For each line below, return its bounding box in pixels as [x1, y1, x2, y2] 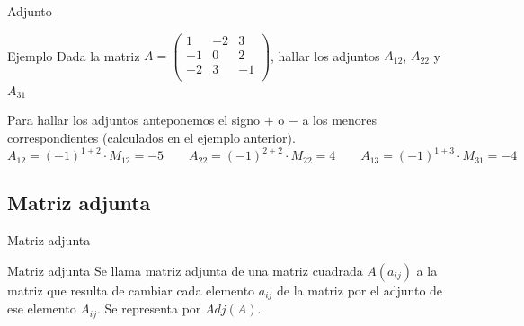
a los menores [302, 110, 377, 129]
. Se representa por [97, 299, 201, 318]
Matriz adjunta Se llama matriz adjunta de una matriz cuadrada [7, 260, 363, 279]
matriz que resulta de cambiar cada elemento [7, 280, 255, 299]
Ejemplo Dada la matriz [7, 46, 140, 65]
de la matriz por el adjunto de [277, 280, 443, 299]
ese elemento [7, 299, 76, 318]
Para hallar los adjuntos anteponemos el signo [7, 110, 260, 129]
